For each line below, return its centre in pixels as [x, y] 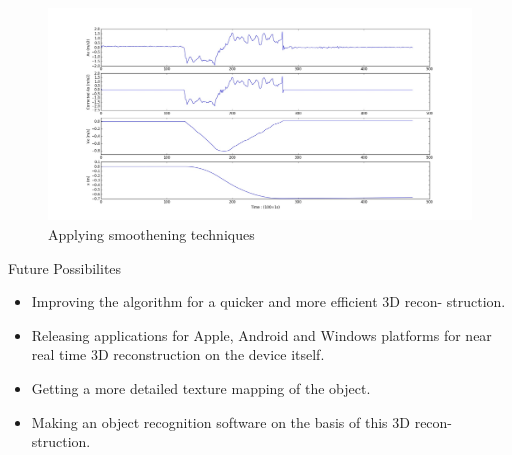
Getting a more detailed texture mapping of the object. [201, 387]
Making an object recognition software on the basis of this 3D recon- [242, 421]
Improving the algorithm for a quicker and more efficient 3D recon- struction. [268, 301]
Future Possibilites [65, 267]
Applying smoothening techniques [151, 234]
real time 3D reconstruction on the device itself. [178, 354]
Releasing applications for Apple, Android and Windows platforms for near [261, 334]
